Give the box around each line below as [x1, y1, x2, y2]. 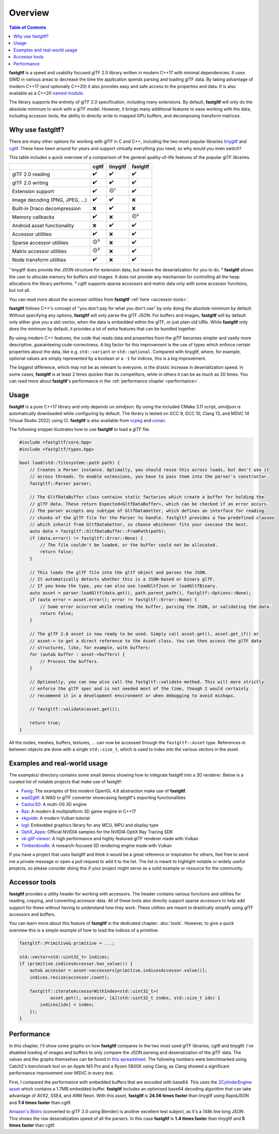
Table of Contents [9, 24, 46, 30]
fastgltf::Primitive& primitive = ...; [19, 940, 115, 946]
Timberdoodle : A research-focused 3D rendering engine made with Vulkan [21, 843, 172, 848]
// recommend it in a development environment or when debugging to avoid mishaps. [29, 692, 236, 698]
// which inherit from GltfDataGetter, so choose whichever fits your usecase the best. [29, 521, 249, 527]
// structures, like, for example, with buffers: [29, 645, 151, 650]
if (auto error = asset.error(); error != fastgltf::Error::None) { [29, 597, 197, 602]
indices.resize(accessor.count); [29, 975, 110, 980]
